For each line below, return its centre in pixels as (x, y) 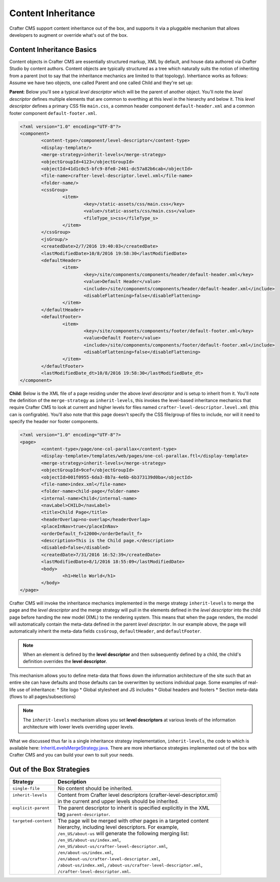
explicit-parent (31, 808)
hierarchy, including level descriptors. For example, (118, 827)
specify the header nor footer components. (54, 422)
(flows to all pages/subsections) (43, 697)
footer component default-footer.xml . (53, 113)
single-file (26, 788)
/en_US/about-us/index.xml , (89, 840)
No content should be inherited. (95, 788)
